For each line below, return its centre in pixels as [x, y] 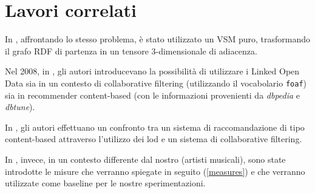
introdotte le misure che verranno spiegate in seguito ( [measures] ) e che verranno [155, 171]
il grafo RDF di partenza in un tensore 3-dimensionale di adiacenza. [131, 51]
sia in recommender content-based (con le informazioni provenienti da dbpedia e [153, 95]
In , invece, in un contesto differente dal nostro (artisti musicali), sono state [145, 159]
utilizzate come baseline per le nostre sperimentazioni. [105, 183]
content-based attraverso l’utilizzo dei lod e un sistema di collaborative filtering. [154, 139]
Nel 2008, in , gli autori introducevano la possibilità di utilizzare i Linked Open [152, 71]
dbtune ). [20, 107]
